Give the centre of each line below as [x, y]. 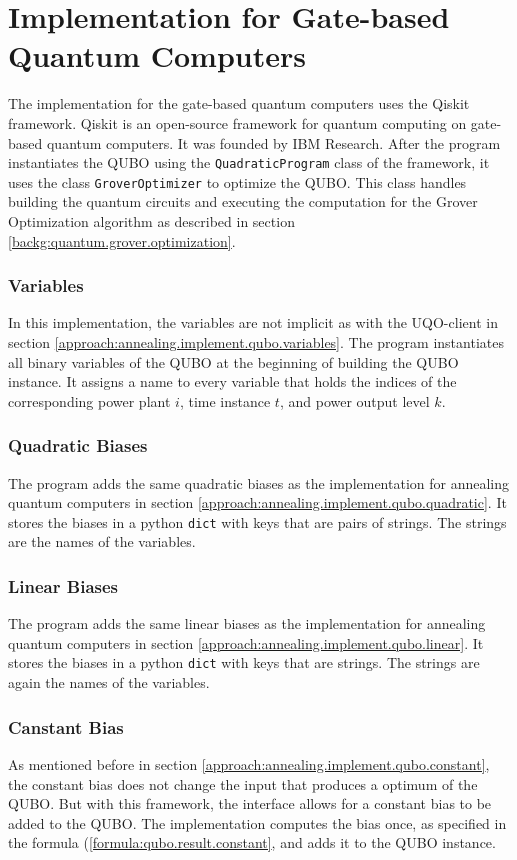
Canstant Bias [66, 726]
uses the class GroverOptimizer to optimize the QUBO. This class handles [237, 181]
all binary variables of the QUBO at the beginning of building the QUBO [233, 361]
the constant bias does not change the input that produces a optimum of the [243, 783]
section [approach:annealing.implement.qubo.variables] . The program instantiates [256, 342]
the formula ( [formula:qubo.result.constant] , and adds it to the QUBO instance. [252, 842]
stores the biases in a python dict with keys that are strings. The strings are [244, 662]
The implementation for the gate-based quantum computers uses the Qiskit [239, 103]
